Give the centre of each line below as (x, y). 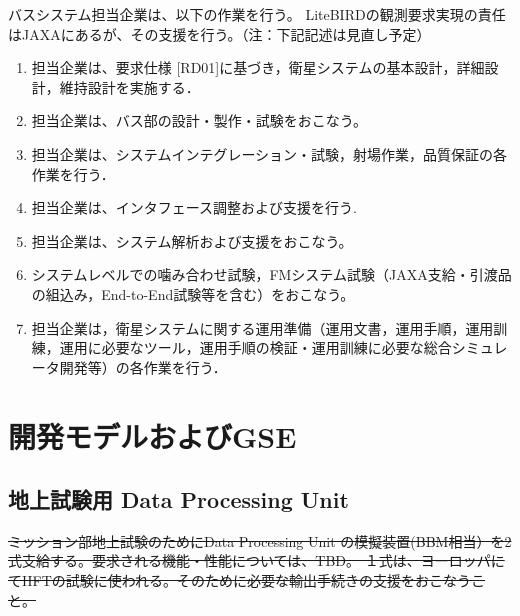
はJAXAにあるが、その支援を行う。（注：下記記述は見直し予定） (219, 33)
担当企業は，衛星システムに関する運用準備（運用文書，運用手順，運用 (262, 327)
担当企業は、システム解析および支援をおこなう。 (192, 240)
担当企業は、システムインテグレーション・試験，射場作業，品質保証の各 (269, 153)
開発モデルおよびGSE (152, 435)
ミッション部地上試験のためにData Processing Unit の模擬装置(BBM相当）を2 (260, 540)
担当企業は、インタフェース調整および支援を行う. (194, 207)
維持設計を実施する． (129, 86)
